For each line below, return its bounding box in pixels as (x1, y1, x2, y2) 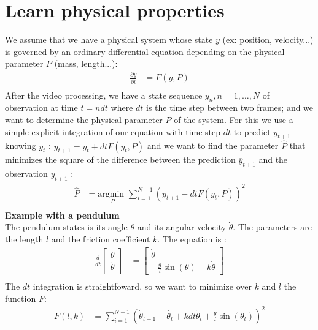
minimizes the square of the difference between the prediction (5, 153, 236, 166)
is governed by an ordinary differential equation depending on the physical (5, 45, 285, 58)
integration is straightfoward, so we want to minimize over (33, 279, 252, 292)
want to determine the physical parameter (5, 113, 163, 126)
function (5, 291, 36, 304)
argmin (98, 189, 125, 198)
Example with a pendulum (5, 208, 120, 221)
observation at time (5, 101, 78, 114)
